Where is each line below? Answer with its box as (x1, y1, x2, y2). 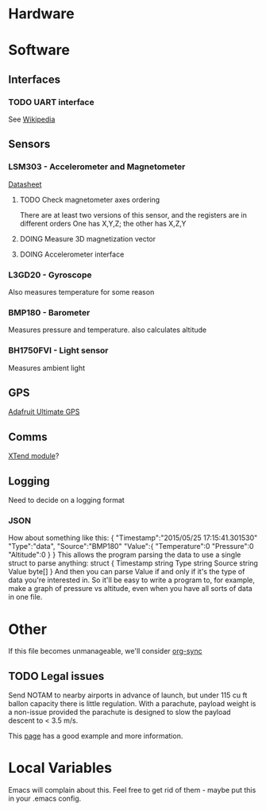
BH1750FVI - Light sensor (8, 345, 109, 356)
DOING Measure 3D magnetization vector (19, 234, 156, 243)
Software (8, 41, 70, 60)
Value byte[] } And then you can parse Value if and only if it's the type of (8, 567, 245, 577)
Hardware (8, 5, 75, 23)
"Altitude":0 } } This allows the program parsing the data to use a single (8, 550, 241, 560)
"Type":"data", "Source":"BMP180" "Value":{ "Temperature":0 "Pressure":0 (8, 542, 254, 551)
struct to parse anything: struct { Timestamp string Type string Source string (8, 558, 258, 568)
